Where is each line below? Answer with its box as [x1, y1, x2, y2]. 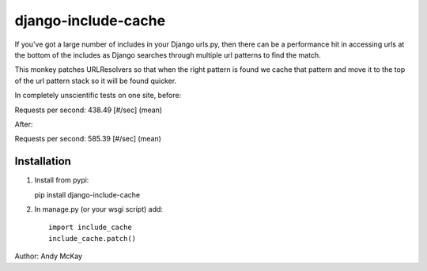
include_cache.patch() [48, 234, 137, 243]
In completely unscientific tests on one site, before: [14, 91, 182, 100]
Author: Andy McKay [14, 251, 83, 261]
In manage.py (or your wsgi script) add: [34, 204, 164, 213]
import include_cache [48, 223, 132, 232]
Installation [14, 155, 71, 168]
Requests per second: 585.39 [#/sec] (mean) [14, 134, 162, 144]
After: [14, 119, 33, 129]
